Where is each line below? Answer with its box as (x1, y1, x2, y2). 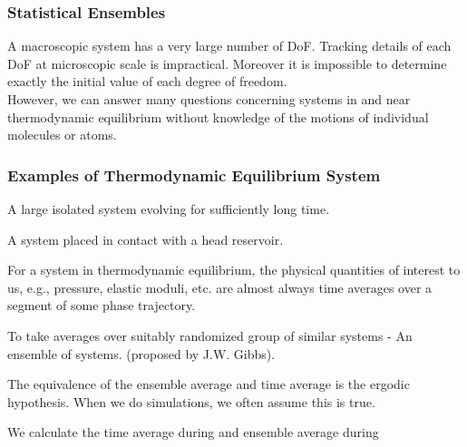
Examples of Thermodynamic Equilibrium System (7, 163, 381, 186)
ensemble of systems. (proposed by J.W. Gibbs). (7, 344, 276, 363)
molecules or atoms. (7, 125, 117, 144)
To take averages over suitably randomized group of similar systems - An (7, 326, 413, 345)
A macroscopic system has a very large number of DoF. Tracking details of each (7, 36, 452, 55)
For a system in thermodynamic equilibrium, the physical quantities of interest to (7, 260, 461, 279)
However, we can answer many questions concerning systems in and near (7, 90, 411, 108)
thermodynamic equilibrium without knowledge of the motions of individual (7, 107, 429, 126)
